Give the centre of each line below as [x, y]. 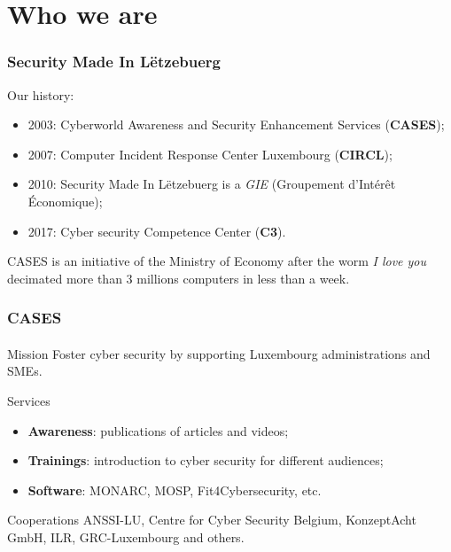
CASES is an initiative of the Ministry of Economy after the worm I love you [217, 261]
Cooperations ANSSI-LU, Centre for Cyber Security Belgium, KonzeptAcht [212, 520]
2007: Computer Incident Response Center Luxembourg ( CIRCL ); [210, 154]
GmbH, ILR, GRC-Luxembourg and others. [126, 536]
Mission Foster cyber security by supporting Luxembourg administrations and [219, 353]
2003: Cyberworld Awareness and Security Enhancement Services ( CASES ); [236, 124]
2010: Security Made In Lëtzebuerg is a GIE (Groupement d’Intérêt [212, 184]
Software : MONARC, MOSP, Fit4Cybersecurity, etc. [175, 490]
